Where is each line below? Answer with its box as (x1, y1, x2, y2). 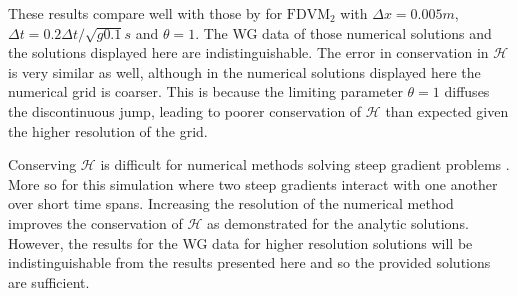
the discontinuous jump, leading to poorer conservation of (8, 100, 362, 121)
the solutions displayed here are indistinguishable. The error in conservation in (8, 42, 489, 63)
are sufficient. (8, 271, 90, 292)
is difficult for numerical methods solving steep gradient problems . (100, 154, 510, 175)
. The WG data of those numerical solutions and (195, 22, 492, 43)
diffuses (444, 81, 490, 102)
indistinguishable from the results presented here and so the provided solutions (8, 252, 491, 273)
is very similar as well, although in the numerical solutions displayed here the (8, 61, 481, 82)
